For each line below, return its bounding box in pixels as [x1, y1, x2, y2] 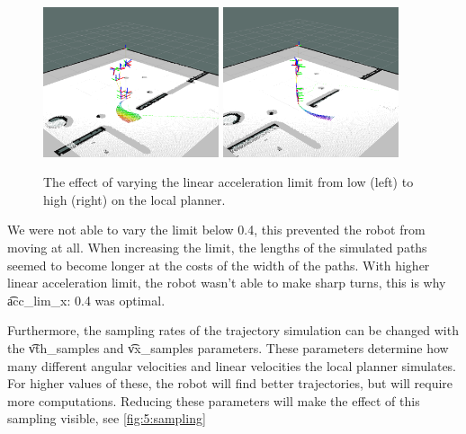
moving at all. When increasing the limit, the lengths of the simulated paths [7, 238, 427, 257]
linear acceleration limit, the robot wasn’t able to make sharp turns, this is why [7, 273, 446, 292]
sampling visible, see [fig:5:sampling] [7, 409, 206, 428]
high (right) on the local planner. [43, 190, 226, 208]
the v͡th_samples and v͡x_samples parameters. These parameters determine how [7, 339, 449, 358]
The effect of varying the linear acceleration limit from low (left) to [43, 173, 414, 191]
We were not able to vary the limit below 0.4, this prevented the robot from [7, 220, 426, 239]
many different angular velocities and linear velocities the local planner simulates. [7, 356, 457, 375]
